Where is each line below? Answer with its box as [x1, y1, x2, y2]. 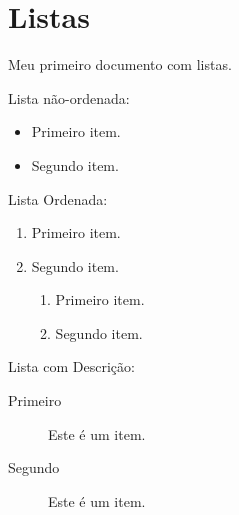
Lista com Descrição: [8, 356, 135, 377]
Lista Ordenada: [8, 188, 108, 209]
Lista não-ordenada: [8, 87, 130, 108]
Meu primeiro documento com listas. [8, 54, 232, 75]
